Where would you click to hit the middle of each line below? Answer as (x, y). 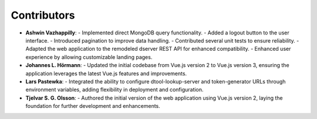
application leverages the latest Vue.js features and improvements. (106, 73)
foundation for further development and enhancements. (93, 106)
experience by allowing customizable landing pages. (89, 57)
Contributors (43, 15)
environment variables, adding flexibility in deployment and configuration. (114, 90)
